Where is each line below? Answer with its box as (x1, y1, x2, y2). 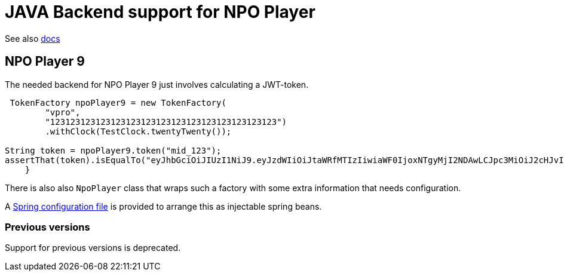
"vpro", (45, 107, 81, 117)
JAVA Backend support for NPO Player (5, 2, 315, 22)
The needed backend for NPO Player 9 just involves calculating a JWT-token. (5, 79, 309, 90)
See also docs (5, 33, 60, 44)
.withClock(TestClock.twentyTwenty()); (45, 126, 232, 136)
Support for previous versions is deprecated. (5, 243, 181, 253)
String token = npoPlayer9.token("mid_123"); (5, 145, 222, 155)
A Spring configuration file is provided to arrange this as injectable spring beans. (5, 201, 322, 211)
